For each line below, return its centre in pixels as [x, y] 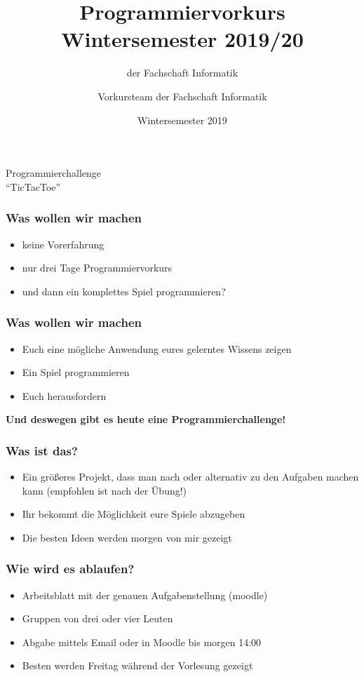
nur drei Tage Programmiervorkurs [97, 268]
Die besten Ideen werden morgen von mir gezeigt [127, 537]
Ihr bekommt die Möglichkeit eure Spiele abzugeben [134, 514]
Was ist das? [42, 450]
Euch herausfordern [64, 395]
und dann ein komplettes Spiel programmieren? [124, 291]
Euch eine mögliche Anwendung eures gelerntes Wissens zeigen [157, 348]
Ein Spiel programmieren [76, 372]
